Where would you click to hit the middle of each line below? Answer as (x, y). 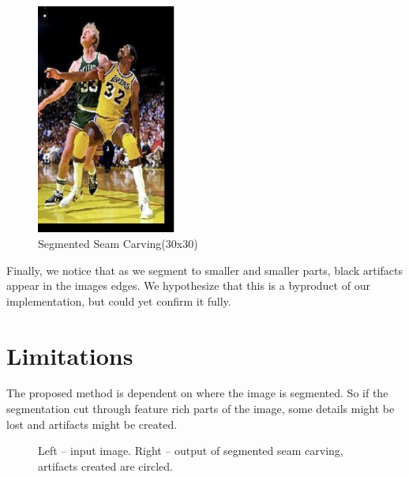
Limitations (70, 355)
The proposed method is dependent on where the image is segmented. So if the (197, 393)
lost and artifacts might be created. (92, 424)
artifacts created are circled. (105, 466)
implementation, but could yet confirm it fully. (119, 300)
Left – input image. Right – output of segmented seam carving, (191, 451)
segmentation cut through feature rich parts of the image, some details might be (201, 409)
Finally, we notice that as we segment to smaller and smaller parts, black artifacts (205, 270)
